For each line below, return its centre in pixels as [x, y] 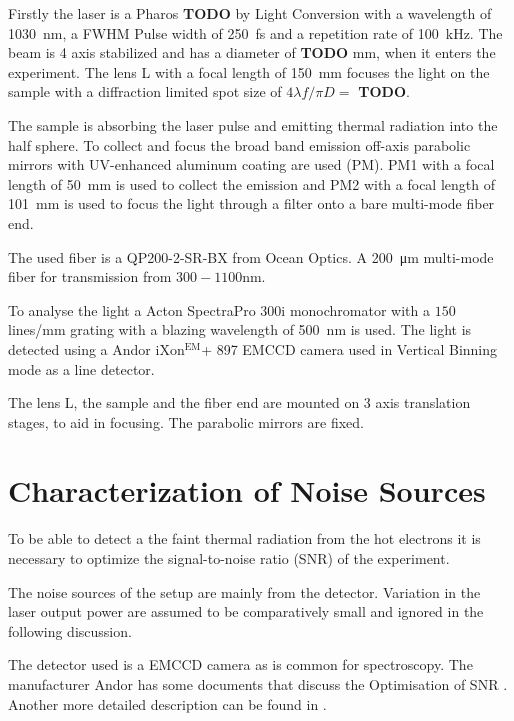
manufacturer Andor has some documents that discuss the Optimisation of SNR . [258, 683]
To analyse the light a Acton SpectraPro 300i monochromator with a [219, 309]
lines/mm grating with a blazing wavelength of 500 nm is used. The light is [240, 329]
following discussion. [70, 630]
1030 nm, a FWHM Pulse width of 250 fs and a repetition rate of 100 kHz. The [255, 32]
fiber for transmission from [90, 276]
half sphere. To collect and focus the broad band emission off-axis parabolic [239, 144]
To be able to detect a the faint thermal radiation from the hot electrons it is [244, 538]
